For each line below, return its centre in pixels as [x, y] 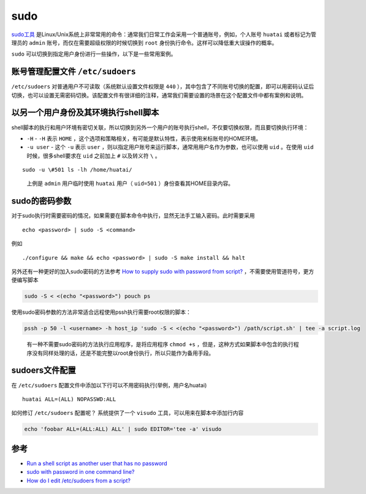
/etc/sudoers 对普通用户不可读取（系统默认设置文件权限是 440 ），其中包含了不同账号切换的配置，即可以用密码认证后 [163, 86]
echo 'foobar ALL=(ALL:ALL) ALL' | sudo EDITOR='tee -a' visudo [123, 429]
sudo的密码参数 [41, 201]
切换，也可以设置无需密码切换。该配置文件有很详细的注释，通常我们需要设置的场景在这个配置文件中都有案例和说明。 [159, 95]
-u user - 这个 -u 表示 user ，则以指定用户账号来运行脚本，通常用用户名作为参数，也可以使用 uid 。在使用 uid [170, 147]
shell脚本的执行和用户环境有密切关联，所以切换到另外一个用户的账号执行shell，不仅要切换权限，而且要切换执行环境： [160, 127]
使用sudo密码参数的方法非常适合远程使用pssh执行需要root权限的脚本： [101, 312]
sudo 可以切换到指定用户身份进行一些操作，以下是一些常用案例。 [94, 54]
